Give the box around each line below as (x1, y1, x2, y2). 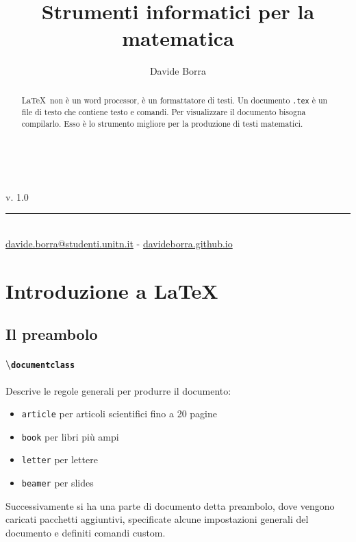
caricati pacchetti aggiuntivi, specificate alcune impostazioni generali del (5, 512, 309, 526)
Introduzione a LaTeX (5, 276, 218, 304)
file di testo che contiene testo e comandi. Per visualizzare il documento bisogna (21, 106, 306, 117)
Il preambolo (5, 323, 98, 345)
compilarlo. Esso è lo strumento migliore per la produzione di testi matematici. (21, 117, 303, 129)
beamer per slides (21, 476, 94, 490)
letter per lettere (21, 452, 98, 467)
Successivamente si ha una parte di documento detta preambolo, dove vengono (5, 498, 335, 513)
